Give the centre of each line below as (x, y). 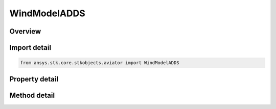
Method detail (32, 95)
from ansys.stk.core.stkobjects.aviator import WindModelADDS (100, 63)
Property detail (34, 79)
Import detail (30, 48)
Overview (25, 31)
